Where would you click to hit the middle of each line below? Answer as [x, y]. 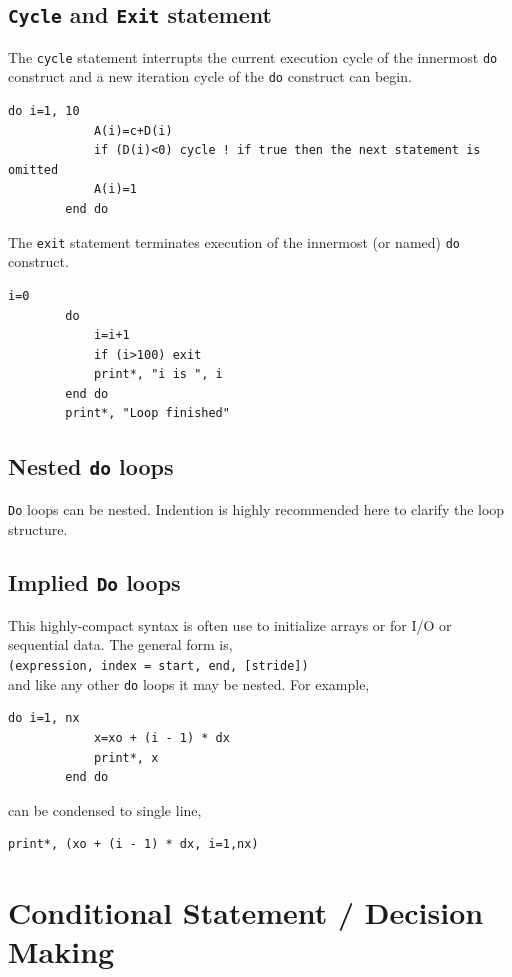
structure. [38, 528]
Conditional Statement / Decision [246, 912]
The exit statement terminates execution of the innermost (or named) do [234, 241]
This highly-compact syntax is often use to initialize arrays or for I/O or [230, 624]
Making [61, 951]
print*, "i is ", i [158, 374]
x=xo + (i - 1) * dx [161, 737]
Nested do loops [91, 466]
